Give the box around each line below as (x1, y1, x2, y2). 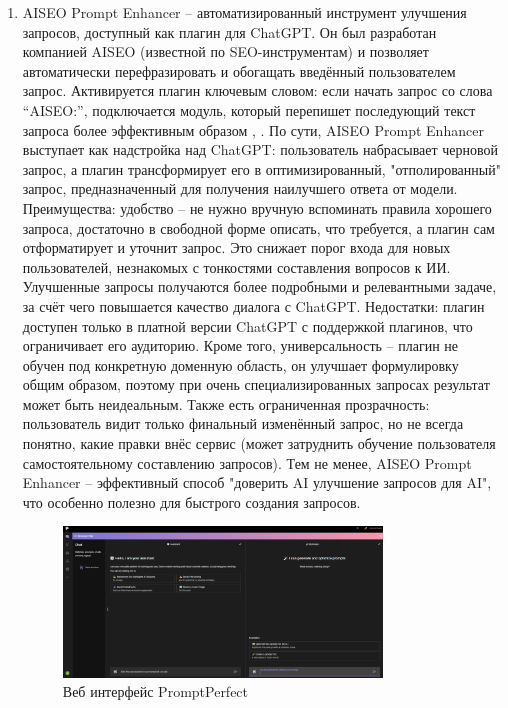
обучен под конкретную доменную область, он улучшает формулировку (22, 354, 459, 375)
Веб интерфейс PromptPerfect (62, 681, 249, 702)
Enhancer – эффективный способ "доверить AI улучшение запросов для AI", (22, 472, 492, 493)
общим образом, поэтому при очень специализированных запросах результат (22, 374, 490, 395)
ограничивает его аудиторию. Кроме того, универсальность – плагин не (22, 335, 459, 356)
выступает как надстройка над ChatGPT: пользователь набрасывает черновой (22, 139, 499, 160)
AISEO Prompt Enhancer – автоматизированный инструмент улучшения (22, 2, 467, 22)
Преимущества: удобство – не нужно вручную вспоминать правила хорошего (22, 197, 492, 218)
